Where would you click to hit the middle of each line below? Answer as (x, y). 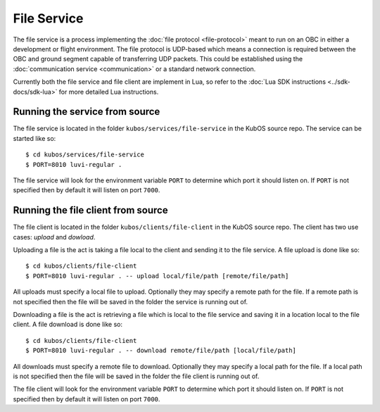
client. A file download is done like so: (68, 325)
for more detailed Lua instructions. (109, 92)
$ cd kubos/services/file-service (85, 155)
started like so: (34, 138)
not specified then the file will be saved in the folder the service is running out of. (131, 301)
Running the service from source (87, 112)
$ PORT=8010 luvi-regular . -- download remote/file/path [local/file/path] (161, 351)
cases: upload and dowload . (54, 237)
